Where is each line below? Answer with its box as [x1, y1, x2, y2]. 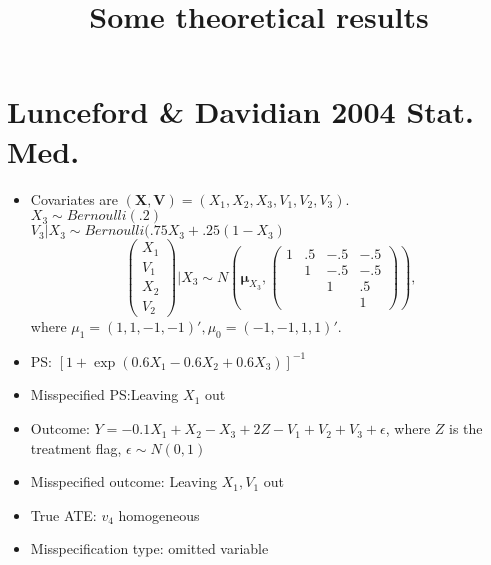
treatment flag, [30, 437, 122, 458]
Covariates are [30, 188, 119, 209]
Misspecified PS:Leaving [30, 384, 179, 405]
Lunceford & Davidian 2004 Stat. [7, 91, 474, 132]
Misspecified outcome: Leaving [30, 471, 218, 492]
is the [448, 418, 483, 439]
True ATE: [30, 504, 97, 525]
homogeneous [118, 504, 200, 525]
